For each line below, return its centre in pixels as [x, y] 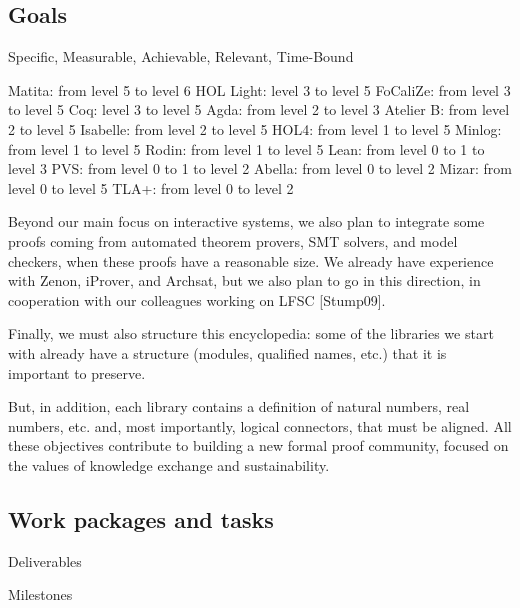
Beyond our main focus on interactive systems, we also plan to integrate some [246, 221]
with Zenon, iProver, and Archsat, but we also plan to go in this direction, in [244, 280]
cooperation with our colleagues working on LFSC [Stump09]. [197, 299]
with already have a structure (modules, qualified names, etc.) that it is [227, 352]
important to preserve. [77, 372]
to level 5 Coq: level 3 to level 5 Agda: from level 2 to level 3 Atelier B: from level [259, 109]
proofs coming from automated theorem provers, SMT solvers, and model [233, 240]
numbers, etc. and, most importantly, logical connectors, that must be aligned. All [260, 425]
